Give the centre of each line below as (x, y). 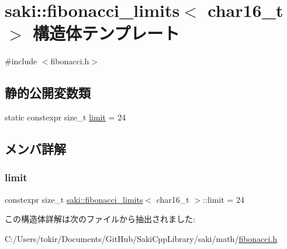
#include (21, 61)
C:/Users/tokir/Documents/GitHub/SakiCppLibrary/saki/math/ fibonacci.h (141, 238)
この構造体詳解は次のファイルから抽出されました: (100, 219)
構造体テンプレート (106, 33)
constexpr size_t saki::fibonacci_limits (74, 199)
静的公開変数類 (48, 93)
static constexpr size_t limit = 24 (65, 117)
